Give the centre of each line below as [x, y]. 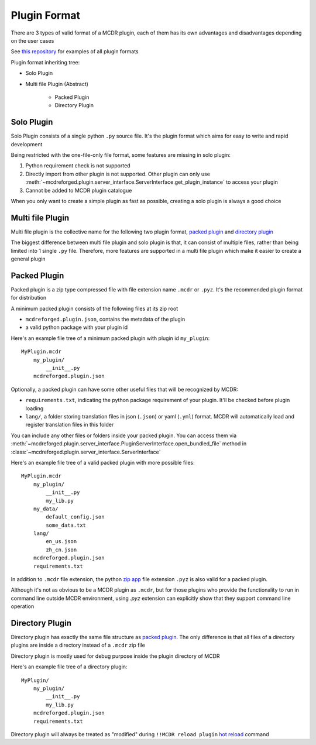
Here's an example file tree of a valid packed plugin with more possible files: [103, 462]
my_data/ [46, 509]
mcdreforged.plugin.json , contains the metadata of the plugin [105, 320]
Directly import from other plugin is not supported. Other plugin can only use [118, 174]
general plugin [28, 259]
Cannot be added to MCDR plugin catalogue [79, 190]
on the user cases [32, 40]
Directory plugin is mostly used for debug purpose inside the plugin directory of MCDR [115, 656]
